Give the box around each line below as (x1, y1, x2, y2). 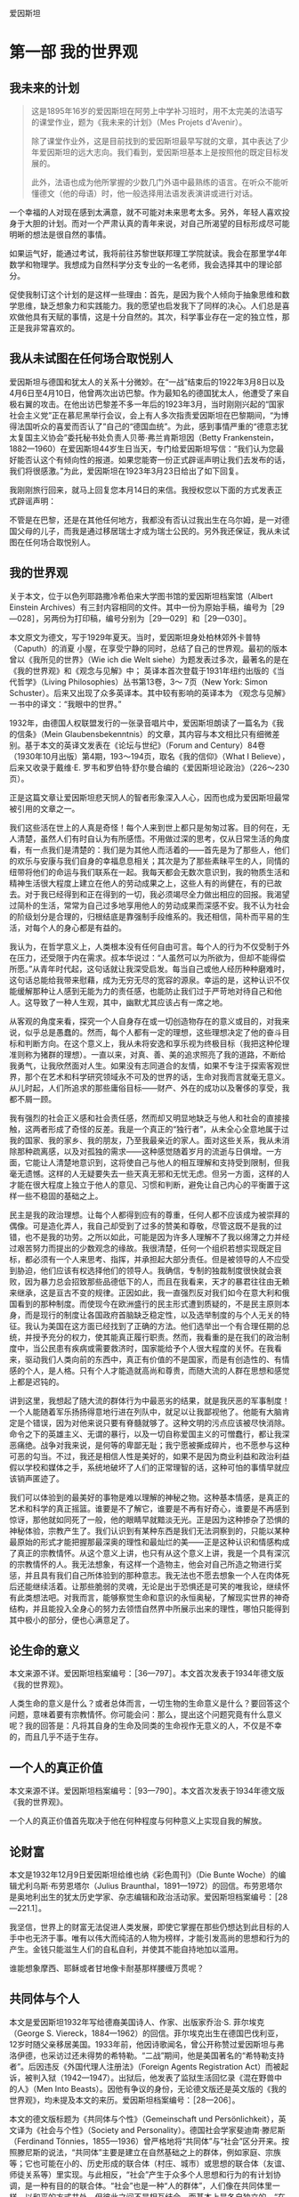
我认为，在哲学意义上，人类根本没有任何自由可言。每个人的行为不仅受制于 (9, 941, 282, 952)
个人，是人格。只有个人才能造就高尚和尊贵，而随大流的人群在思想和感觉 (24, 1365, 290, 1375)
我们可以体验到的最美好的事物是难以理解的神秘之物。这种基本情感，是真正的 (9, 1492, 290, 1503)
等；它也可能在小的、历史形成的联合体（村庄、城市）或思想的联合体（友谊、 (9, 2158, 290, 2169)
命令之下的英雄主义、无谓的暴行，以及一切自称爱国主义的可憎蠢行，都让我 (9, 1428, 282, 1439)
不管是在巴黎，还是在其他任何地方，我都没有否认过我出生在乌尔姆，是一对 (9, 515, 282, 525)
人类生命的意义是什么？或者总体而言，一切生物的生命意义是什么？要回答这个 (9, 1698, 290, 1709)
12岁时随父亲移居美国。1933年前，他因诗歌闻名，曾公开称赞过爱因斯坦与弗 (9, 2039, 285, 2049)
